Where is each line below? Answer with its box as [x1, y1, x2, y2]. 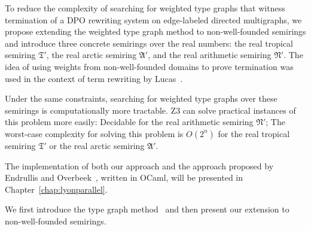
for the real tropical [218, 127, 290, 139]
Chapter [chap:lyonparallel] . [5, 183, 108, 195]
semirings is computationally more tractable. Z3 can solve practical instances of [5, 104, 296, 116]
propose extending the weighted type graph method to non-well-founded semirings [5, 25, 306, 38]
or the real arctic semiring [49, 139, 145, 151]
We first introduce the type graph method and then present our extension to [5, 203, 289, 215]
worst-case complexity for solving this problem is [5, 127, 184, 139]
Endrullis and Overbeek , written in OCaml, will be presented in [5, 171, 243, 184]
